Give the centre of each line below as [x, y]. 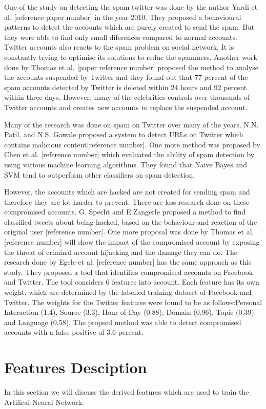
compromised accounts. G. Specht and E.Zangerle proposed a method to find [125, 212]
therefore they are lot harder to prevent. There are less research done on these [127, 201]
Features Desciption [76, 367]
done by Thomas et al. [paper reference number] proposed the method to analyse [131, 67]
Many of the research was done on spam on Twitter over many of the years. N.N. [131, 124]
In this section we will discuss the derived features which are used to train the [127, 392]
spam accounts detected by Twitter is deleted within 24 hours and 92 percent [126, 87]
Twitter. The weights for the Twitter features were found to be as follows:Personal [133, 302]
